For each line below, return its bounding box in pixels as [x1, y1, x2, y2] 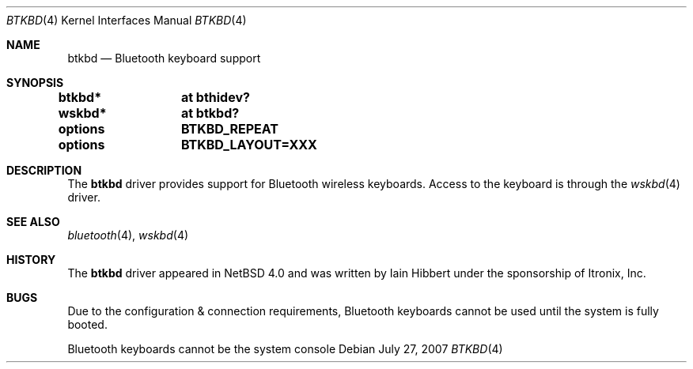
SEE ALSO [6, 215, 60, 228]
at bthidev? [180, 89, 250, 105]
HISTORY [6, 253, 56, 266]
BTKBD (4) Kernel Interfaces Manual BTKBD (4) [6, 13, 247, 27]
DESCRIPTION [6, 164, 82, 177]
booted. [67, 318, 108, 331]
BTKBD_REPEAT [180, 121, 278, 137]
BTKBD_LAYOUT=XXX [180, 137, 317, 152]
